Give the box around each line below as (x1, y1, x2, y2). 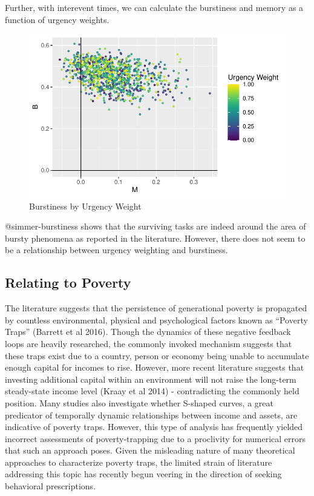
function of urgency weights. (5, 13, 110, 25)
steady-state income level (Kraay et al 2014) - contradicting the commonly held (5, 385, 299, 397)
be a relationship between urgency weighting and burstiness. (5, 243, 228, 256)
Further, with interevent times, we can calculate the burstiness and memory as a (5, 1, 304, 13)
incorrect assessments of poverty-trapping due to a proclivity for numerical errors (5, 432, 306, 445)
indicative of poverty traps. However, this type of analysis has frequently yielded (5, 420, 303, 433)
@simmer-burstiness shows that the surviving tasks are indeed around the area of (5, 220, 306, 233)
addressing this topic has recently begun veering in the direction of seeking (5, 468, 282, 480)
